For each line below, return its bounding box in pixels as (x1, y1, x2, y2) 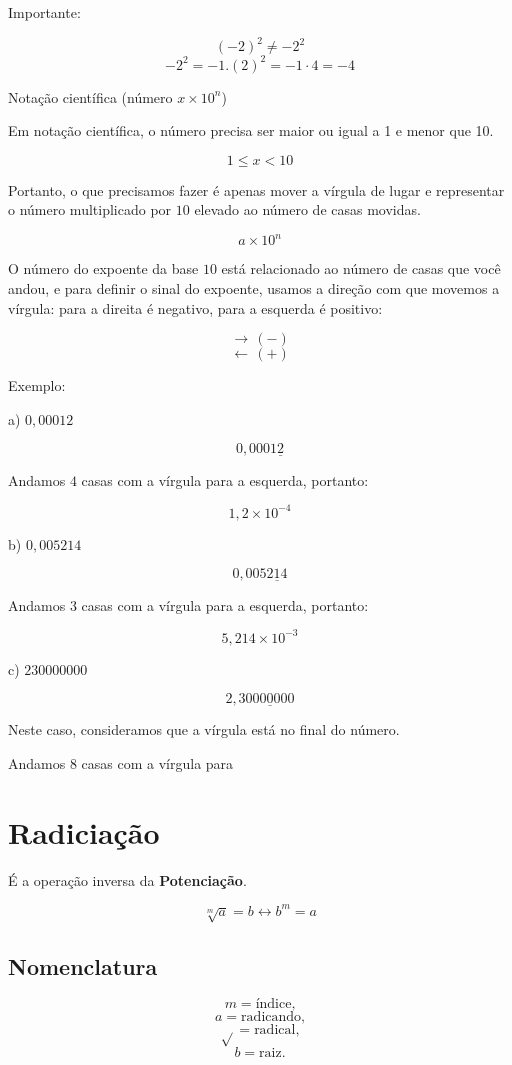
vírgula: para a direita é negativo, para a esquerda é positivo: (8, 297, 383, 318)
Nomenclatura (8, 950, 158, 981)
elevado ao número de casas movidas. (194, 199, 421, 220)
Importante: (8, 2, 81, 22)
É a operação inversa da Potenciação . (8, 869, 247, 890)
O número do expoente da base (8, 258, 199, 279)
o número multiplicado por (8, 199, 172, 220)
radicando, (241, 1010, 305, 1025)
